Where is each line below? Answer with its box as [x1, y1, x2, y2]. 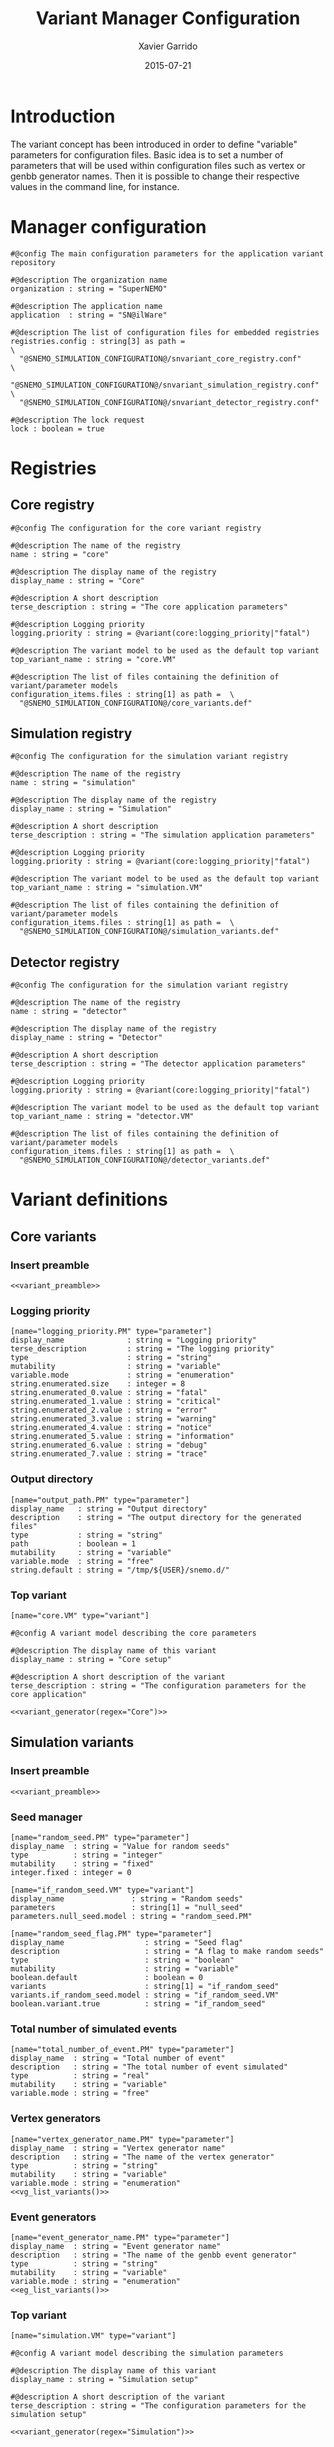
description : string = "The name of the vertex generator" [10, 2152, 275, 2162]
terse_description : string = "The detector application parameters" [10, 1059, 307, 1069]
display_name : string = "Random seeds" [10, 1894, 244, 1904]
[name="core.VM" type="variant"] [10, 1611, 150, 1621]
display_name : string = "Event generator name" [10, 2241, 222, 2251]
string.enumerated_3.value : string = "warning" [10, 1414, 217, 1424]
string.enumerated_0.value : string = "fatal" [10, 1388, 208, 1398]
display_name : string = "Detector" [10, 1033, 163, 1043]
